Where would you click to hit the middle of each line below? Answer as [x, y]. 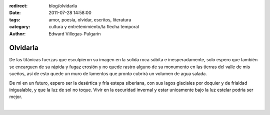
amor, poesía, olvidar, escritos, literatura [90, 19]
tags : [15, 19]
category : [20, 27]
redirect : [18, 6]
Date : [15, 13]
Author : [17, 34]
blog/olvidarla [63, 6]
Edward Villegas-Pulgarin [75, 34]
